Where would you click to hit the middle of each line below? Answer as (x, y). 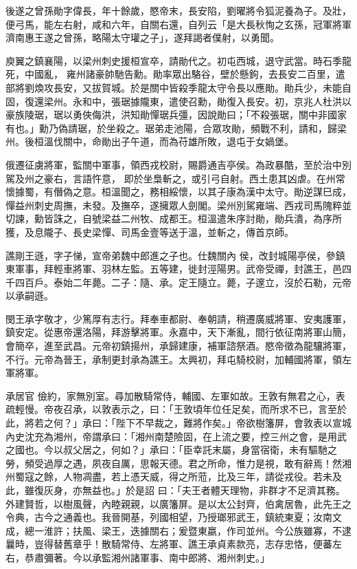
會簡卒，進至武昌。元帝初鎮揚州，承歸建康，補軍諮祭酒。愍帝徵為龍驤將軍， (178, 346)
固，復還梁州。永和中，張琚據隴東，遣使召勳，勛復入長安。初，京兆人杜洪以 (178, 101)
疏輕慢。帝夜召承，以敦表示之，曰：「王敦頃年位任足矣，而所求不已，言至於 (176, 409)
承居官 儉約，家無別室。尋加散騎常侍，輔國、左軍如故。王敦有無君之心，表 (175, 395)
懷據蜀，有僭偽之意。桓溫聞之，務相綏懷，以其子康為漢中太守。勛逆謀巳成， (178, 192)
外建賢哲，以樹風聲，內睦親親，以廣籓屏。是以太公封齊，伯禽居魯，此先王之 (178, 503)
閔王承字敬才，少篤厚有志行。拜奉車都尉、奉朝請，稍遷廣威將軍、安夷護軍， (178, 318)
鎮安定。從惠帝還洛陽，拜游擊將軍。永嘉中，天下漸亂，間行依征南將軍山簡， (178, 332)
